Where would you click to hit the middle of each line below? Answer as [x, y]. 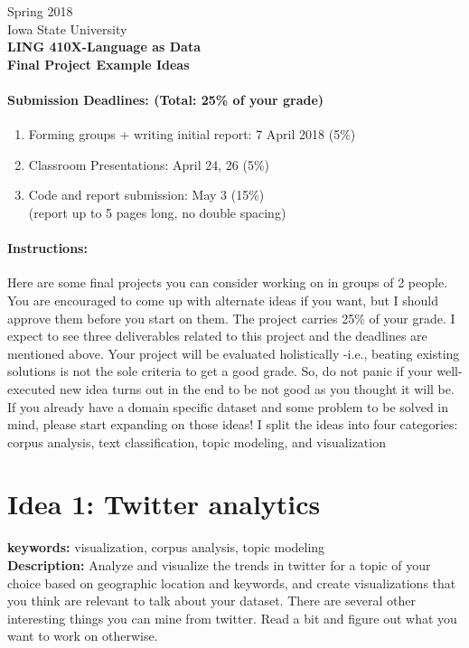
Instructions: [47, 248]
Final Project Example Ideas [98, 64]
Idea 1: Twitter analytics [164, 504]
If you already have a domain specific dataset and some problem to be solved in [228, 406]
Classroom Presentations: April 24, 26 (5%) [149, 164]
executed [32, 388]
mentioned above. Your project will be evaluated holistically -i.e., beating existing [234, 353]
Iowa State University [67, 28]
